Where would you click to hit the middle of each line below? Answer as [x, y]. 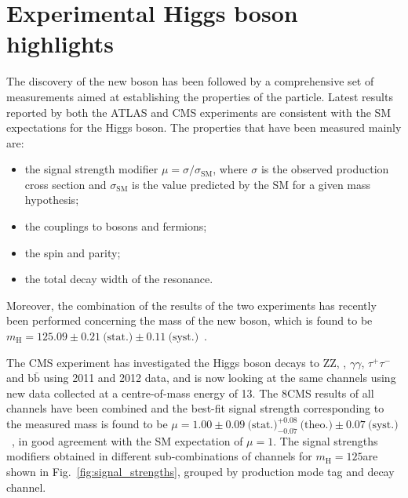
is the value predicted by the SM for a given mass [251, 184]
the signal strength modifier [91, 169]
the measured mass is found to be [87, 423]
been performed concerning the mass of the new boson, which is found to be [189, 320]
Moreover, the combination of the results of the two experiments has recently [191, 305]
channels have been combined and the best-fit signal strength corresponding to [195, 408]
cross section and [66, 184]
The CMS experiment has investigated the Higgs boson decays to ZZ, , [177, 362]
